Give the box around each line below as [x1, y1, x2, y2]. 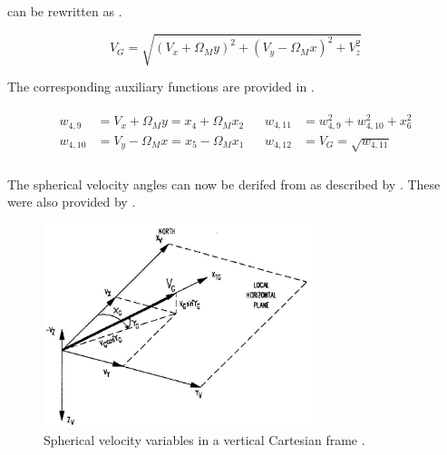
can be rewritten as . [7, 2, 122, 20]
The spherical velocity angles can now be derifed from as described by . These [7, 174, 441, 193]
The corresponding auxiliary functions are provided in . [7, 77, 315, 96]
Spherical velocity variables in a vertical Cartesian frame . [44, 430, 365, 449]
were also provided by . [7, 192, 136, 211]
